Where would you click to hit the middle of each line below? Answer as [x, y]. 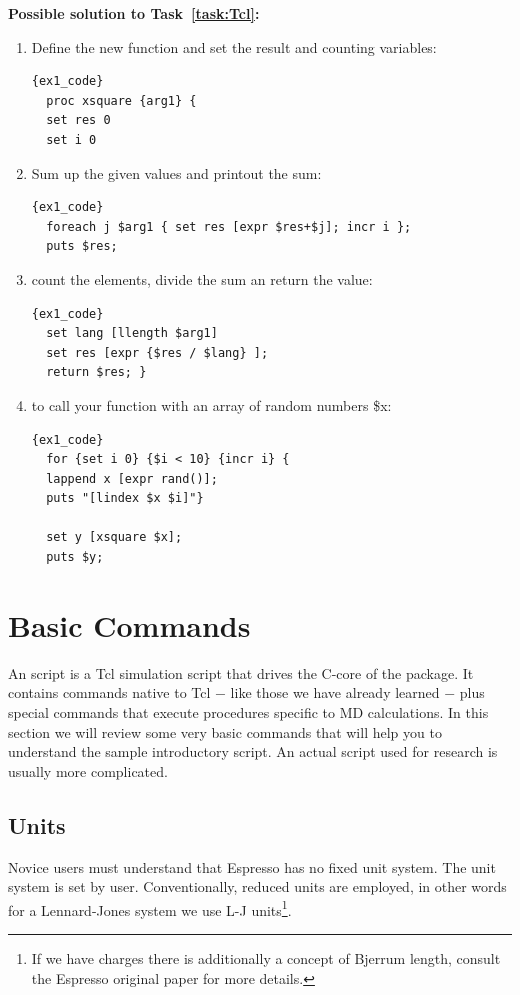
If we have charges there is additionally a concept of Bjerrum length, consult [266, 957]
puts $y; [75, 557]
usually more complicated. [88, 770]
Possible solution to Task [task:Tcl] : [134, 13]
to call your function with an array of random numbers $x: [211, 404]
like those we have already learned [335, 692]
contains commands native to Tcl [109, 692]
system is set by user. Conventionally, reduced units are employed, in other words [257, 886]
